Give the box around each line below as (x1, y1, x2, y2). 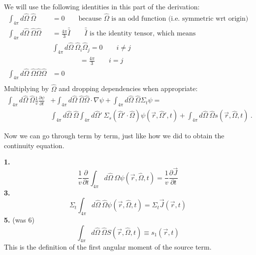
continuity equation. (4, 140, 64, 150)
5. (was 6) (4, 214, 34, 224)
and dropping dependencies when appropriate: (59, 83, 198, 94)
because (78, 15, 102, 22)
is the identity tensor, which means (90, 30, 196, 37)
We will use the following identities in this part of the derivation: (4, 1, 200, 11)
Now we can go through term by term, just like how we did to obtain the (4, 130, 224, 141)
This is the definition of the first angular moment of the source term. (4, 242, 212, 252)
